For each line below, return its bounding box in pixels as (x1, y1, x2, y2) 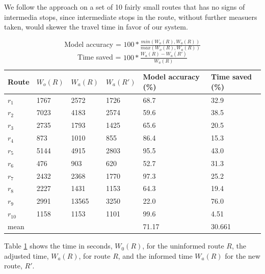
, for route (78, 250, 111, 261)
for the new (225, 250, 260, 261)
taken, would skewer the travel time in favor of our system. (4, 21, 188, 32)
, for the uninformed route (142, 240, 224, 251)
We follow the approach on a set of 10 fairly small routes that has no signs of (4, 2, 245, 12)
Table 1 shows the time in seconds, (4, 240, 113, 251)
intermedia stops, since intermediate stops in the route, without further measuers (4, 11, 257, 22)
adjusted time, (4, 250, 49, 261)
